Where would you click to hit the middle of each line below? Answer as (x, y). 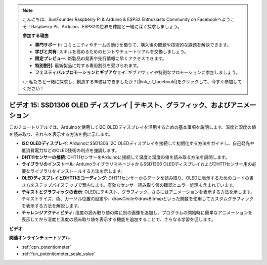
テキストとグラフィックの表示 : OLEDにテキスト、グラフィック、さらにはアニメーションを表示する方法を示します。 (138, 192)
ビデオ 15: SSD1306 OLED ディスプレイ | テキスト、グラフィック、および (120, 105)
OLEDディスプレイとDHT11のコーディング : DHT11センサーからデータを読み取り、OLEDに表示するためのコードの (135, 178)
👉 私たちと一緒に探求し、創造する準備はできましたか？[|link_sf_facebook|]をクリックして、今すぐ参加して (132, 81)
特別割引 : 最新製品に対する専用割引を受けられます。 (88, 65)
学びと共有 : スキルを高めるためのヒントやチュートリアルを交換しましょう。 (112, 52)
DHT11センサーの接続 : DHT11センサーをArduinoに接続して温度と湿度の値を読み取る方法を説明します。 (126, 157)
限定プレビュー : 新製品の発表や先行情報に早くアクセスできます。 (101, 58)
